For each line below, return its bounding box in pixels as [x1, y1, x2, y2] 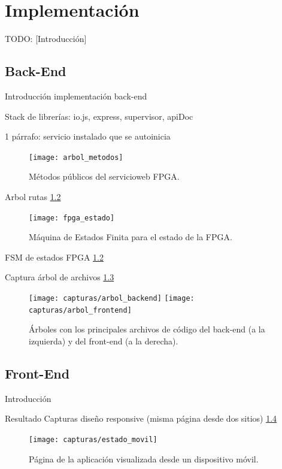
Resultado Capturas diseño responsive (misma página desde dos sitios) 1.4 [5, 412, 277, 425]
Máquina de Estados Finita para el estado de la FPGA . [29, 231, 232, 243]
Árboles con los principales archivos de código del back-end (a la [29, 323, 265, 335]
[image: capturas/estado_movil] [29, 435, 157, 444]
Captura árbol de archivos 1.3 [5, 271, 114, 283]
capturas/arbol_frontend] [29, 305, 132, 314]
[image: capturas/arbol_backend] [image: [29, 293, 195, 302]
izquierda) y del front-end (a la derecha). [29, 334, 178, 347]
